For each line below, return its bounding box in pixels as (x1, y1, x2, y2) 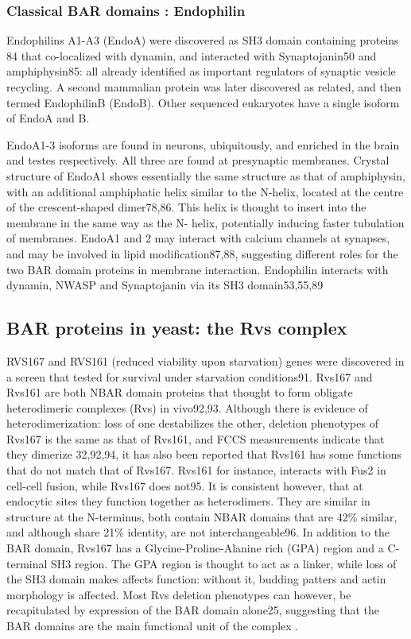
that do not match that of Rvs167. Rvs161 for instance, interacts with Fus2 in (6, 462, 386, 478)
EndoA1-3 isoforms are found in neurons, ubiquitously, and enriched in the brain (6, 136, 400, 153)
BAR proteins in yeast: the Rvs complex (6, 316, 347, 340)
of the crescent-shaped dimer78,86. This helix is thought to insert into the (6, 199, 366, 215)
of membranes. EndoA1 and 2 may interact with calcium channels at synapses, (6, 230, 390, 246)
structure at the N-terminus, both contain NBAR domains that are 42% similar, (6, 508, 397, 525)
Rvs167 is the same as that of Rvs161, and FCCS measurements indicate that (6, 430, 385, 447)
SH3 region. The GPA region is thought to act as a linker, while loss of (51, 555, 397, 571)
